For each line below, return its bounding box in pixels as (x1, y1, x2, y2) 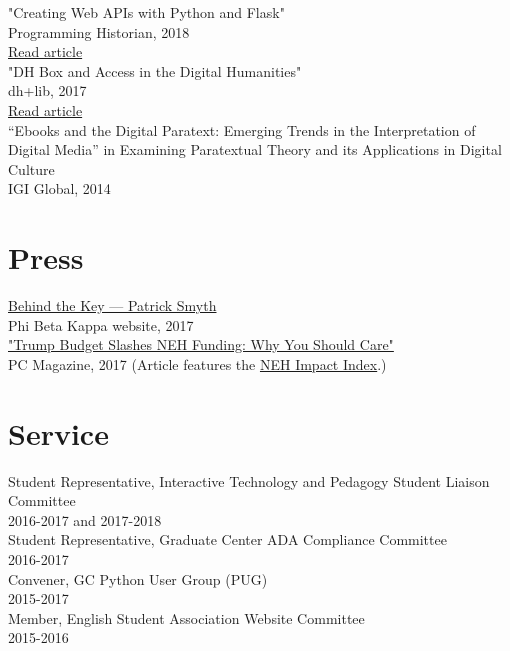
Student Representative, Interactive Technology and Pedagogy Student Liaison (8, 470, 490, 491)
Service (8, 412, 109, 453)
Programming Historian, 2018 (8, 21, 190, 42)
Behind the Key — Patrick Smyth (8, 295, 217, 316)
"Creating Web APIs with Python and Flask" (8, 2, 285, 22)
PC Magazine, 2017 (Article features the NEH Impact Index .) (8, 353, 387, 374)
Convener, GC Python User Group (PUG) (8, 568, 268, 589)
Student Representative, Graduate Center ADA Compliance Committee (8, 529, 447, 550)
